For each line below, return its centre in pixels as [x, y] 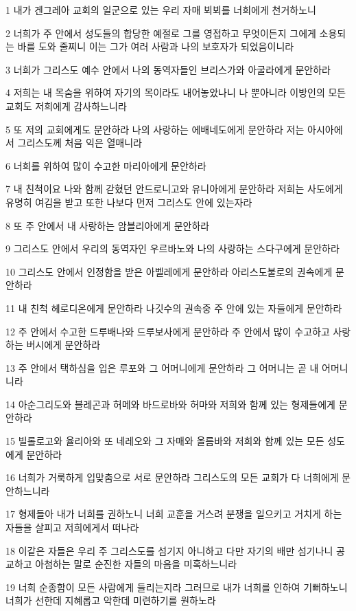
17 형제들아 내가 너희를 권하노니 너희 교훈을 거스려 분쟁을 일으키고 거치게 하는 [174, 514]
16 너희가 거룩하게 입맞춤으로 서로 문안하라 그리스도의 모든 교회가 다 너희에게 [172, 477]
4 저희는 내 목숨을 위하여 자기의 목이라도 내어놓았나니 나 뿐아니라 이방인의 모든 [176, 92]
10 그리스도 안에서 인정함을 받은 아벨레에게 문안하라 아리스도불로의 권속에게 [169, 271]
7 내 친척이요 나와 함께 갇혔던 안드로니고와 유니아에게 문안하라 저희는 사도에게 [174, 189]
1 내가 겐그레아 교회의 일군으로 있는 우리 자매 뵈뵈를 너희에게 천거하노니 [161, 10]
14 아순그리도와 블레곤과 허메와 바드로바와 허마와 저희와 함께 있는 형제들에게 [170, 404]
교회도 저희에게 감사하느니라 [66, 105]
